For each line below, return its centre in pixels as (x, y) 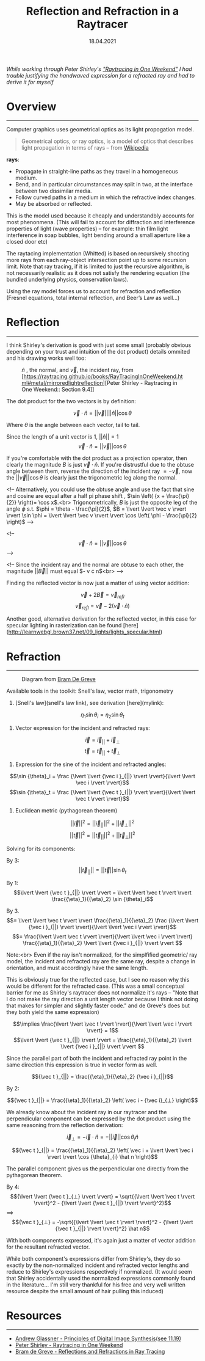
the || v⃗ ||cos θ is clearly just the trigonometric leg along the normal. (92, 477)
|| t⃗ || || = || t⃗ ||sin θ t (103, 870)
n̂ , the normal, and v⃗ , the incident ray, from (78, 370)
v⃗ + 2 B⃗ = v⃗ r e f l (103, 595)
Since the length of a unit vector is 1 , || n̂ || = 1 (63, 436)
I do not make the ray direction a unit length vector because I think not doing (102, 999)
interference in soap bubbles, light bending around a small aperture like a (98, 235)
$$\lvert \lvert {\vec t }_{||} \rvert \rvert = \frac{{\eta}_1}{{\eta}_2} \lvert (103, 1040)
